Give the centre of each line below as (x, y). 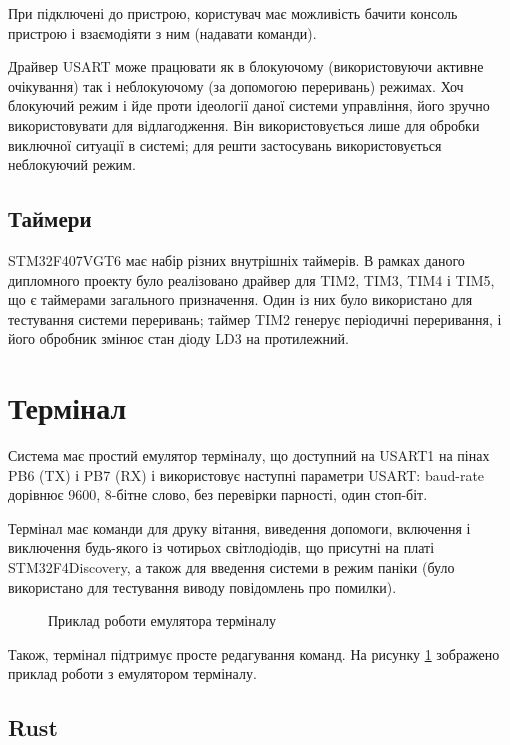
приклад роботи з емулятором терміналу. (132, 673)
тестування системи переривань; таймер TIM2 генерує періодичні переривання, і (255, 318)
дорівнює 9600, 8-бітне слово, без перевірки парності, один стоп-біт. (218, 494)
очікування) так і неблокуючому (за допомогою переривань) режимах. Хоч (236, 85)
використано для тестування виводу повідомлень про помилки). (202, 586)
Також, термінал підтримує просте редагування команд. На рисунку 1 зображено (254, 653)
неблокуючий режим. (72, 164)
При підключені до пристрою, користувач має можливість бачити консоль (233, 13)
